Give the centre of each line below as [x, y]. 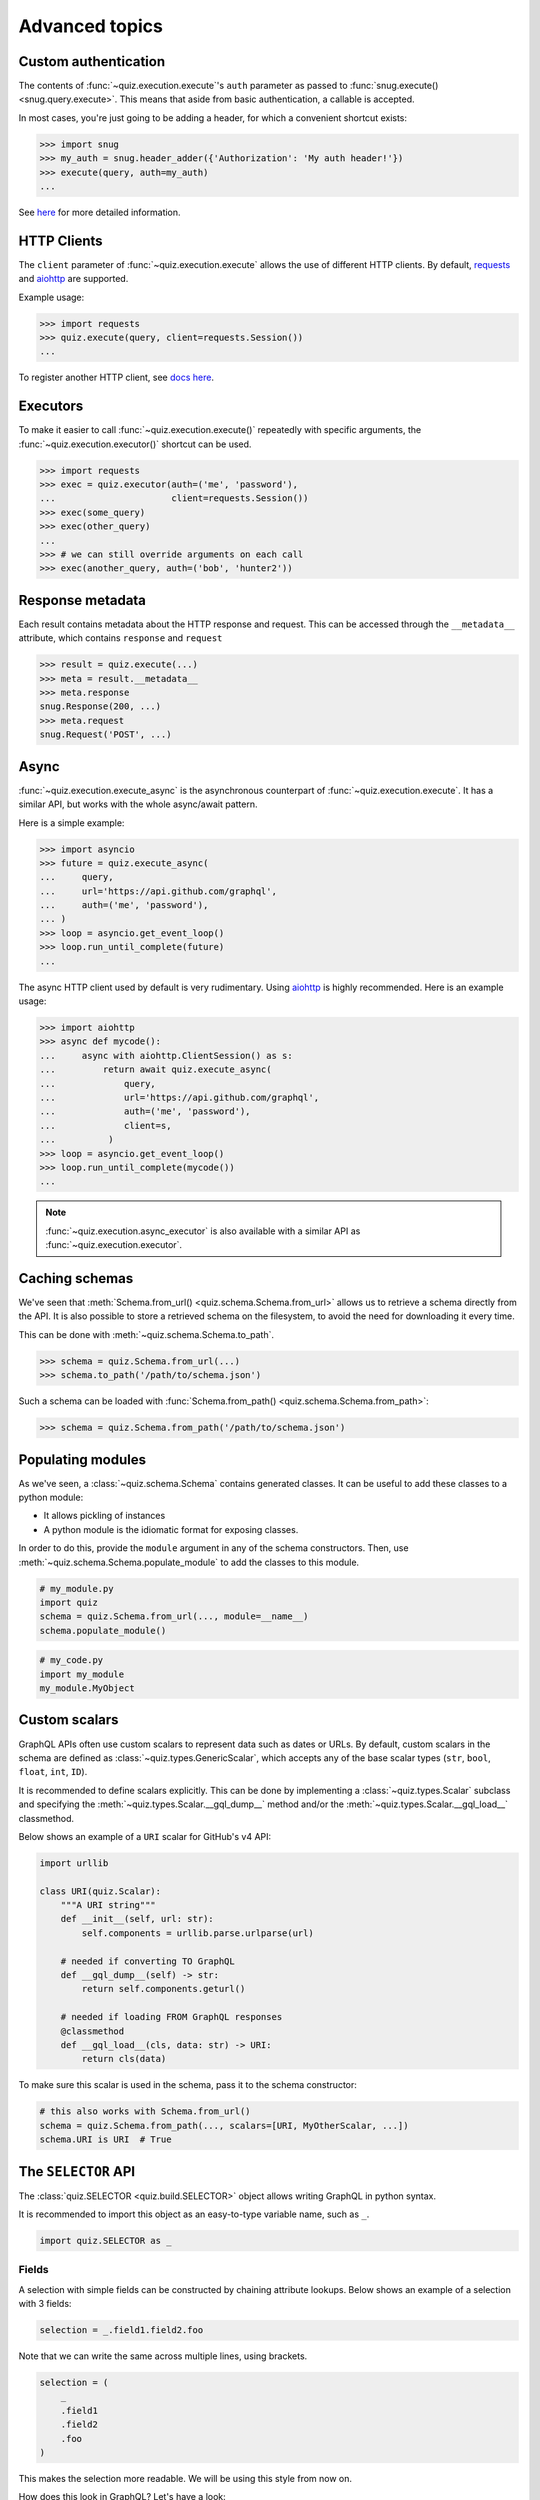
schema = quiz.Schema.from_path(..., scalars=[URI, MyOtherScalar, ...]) [224, 2125]
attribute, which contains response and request [120, 638]
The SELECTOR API [76, 2171]
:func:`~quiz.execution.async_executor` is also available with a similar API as [203, 1231]
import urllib [74, 1863]
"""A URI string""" [108, 1905]
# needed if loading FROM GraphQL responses [171, 2017]
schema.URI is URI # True [105, 2139]
